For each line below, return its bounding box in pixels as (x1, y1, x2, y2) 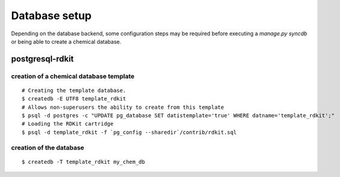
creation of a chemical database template (11, 72, 135, 80)
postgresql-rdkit (11, 54, 74, 64)
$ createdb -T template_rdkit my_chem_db (22, 158, 145, 165)
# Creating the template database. (22, 87, 127, 94)
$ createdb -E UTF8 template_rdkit (22, 96, 127, 102)
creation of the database (11, 144, 85, 152)
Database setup (11, 9, 92, 22)
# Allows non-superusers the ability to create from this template (22, 103, 224, 111)
